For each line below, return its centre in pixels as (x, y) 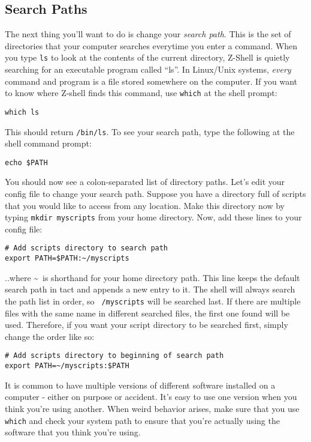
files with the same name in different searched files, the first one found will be (147, 313)
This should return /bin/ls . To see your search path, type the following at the (150, 131)
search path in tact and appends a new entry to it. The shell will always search (150, 289)
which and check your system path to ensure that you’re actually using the (142, 420)
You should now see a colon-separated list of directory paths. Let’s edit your (145, 182)
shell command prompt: (48, 143)
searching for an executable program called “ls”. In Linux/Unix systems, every (148, 69)
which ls (22, 112)
